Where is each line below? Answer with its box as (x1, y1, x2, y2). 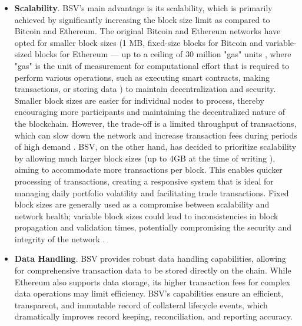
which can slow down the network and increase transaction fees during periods (14, 129, 297, 141)
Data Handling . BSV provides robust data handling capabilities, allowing (14, 252, 286, 265)
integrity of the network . (14, 232, 105, 245)
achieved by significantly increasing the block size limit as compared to (14, 13, 270, 25)
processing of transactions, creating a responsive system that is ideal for (14, 174, 274, 187)
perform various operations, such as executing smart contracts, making (14, 71, 270, 83)
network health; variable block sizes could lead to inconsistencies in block (14, 209, 278, 222)
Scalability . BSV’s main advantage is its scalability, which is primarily (14, 2, 273, 14)
